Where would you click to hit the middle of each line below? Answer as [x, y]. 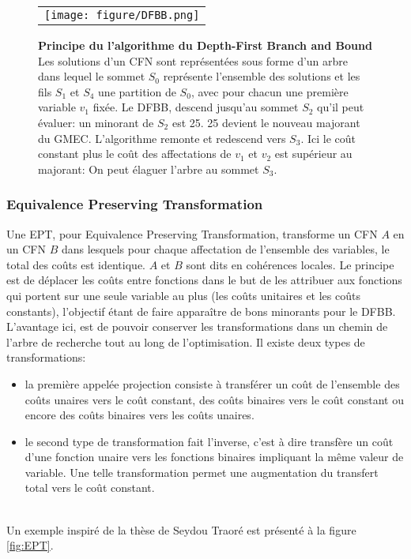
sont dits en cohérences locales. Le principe [290, 264]
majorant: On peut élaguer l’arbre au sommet [149, 169]
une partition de [137, 91]
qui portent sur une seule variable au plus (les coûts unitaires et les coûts [183, 295]
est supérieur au [313, 154]
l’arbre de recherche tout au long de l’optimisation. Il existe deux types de [186, 341]
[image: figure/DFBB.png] [122, 15]
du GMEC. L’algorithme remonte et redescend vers [162, 138]
